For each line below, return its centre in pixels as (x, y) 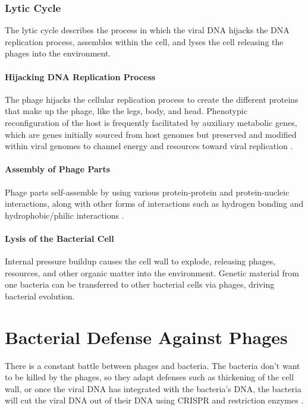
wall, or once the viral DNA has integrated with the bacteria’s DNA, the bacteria (153, 388)
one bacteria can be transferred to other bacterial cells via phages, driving (140, 284)
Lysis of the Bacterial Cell (59, 238)
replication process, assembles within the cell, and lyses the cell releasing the (144, 41)
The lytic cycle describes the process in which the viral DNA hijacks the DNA (147, 30)
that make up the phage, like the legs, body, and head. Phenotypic (126, 111)
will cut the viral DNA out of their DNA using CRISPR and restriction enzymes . (154, 400)
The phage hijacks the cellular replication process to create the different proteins (152, 99)
